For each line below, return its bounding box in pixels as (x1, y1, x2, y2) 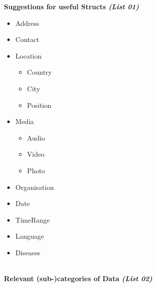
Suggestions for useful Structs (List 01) (4, 1, 139, 11)
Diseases (15, 247, 40, 257)
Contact (15, 34, 39, 44)
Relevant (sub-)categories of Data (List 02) (4, 273, 153, 284)
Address (15, 18, 39, 28)
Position (27, 100, 52, 110)
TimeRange (15, 214, 50, 225)
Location (15, 50, 42, 61)
